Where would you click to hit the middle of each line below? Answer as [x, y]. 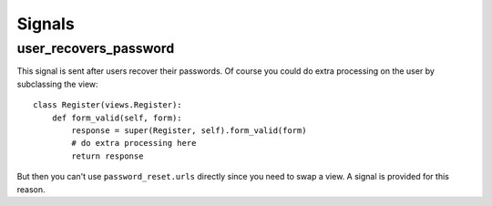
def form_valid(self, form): [117, 118]
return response [108, 156]
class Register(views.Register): [108, 105]
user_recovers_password [96, 48]
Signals [46, 24]
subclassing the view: [58, 84]
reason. [31, 189]
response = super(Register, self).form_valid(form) [189, 130]
